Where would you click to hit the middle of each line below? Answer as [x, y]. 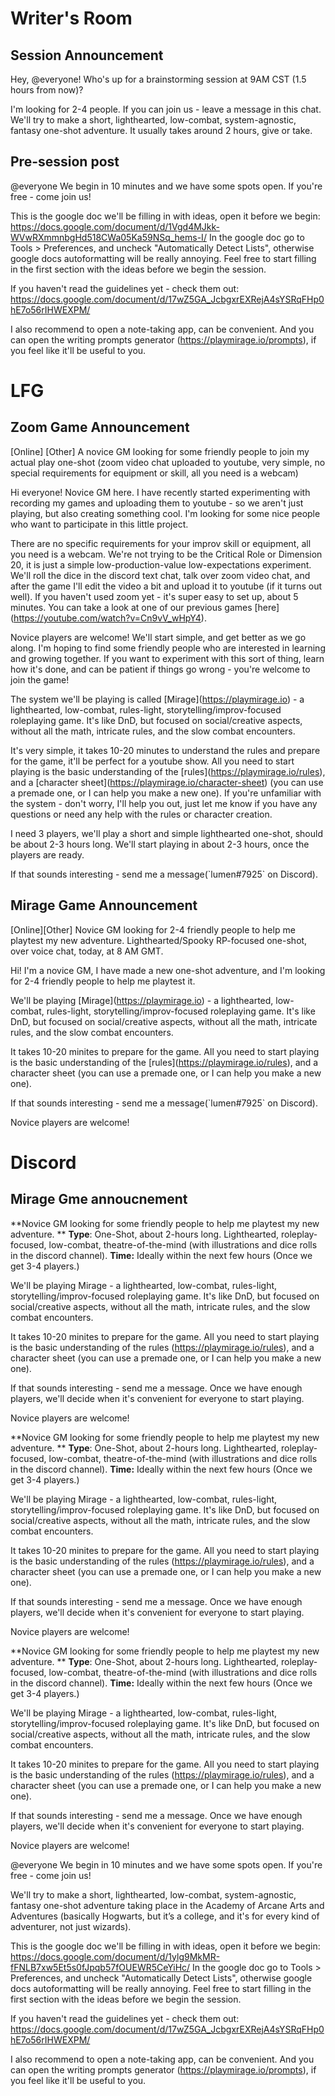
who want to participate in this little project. [99, 524]
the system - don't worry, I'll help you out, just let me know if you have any [164, 803]
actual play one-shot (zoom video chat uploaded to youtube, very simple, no [168, 462]
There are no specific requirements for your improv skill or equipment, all [161, 543]
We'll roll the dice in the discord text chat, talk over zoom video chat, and [160, 575]
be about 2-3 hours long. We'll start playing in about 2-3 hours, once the [160, 844]
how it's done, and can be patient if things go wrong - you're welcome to [160, 669]
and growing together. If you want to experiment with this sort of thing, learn [167, 658]
